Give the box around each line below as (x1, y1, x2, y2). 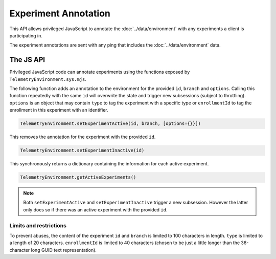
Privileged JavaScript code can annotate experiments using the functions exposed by (9, 69, 190, 75)
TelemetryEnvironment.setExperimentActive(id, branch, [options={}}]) (20, 121, 201, 126)
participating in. (9, 32, 43, 38)
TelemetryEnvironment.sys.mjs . (9, 76, 87, 82)
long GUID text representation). (31, 247, 97, 253)
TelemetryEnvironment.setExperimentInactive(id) (20, 147, 145, 154)
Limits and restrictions (9, 222, 66, 229)
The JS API (9, 55, 45, 64)
